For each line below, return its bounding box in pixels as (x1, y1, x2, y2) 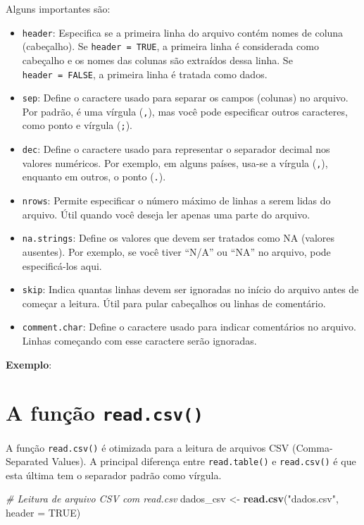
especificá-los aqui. (22, 258, 102, 273)
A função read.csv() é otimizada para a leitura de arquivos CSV (6, 440, 289, 455)
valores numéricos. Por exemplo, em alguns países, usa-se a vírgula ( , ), (22, 155, 328, 170)
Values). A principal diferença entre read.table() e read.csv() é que (51, 454, 356, 469)
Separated (6, 454, 49, 469)
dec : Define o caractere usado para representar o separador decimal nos (22, 142, 330, 156)
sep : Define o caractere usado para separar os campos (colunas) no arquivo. (22, 90, 349, 105)
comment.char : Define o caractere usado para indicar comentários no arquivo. (22, 319, 357, 334)
